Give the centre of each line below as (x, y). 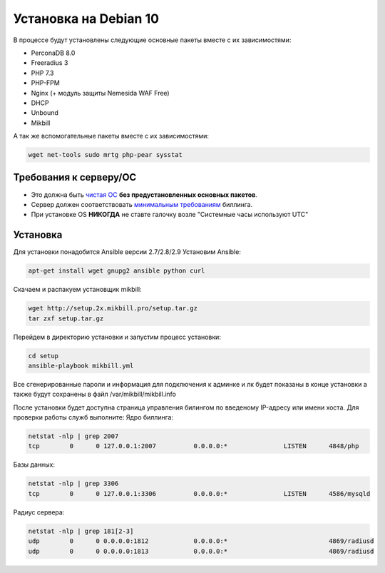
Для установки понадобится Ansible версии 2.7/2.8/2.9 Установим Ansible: (127, 252)
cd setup (43, 356)
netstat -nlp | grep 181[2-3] (81, 531)
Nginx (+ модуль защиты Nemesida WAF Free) (101, 93)
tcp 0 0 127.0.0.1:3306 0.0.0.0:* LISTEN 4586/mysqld (199, 493)
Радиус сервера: (39, 512)
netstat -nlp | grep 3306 (73, 484)
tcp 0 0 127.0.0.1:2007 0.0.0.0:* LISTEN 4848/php (194, 446)
